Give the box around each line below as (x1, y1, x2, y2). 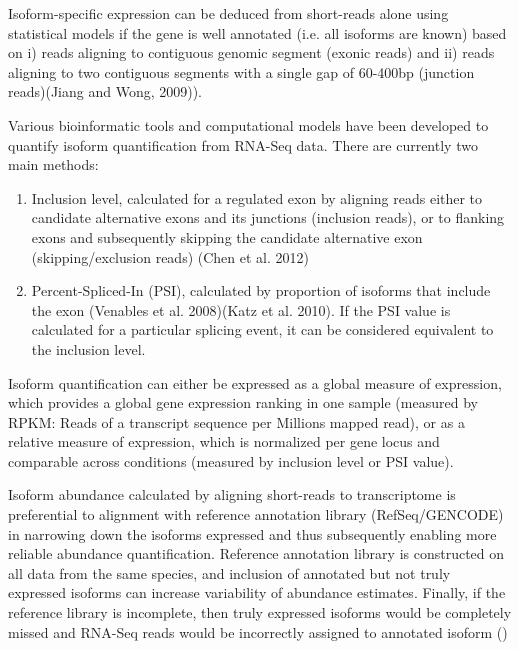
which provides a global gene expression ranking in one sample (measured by (8, 392, 478, 413)
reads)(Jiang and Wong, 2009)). (8, 81, 203, 102)
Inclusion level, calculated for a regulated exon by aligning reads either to (31, 187, 483, 208)
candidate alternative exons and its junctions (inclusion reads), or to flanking (31, 207, 505, 228)
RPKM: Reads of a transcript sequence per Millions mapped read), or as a (8, 411, 465, 432)
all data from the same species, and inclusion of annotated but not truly (8, 562, 451, 583)
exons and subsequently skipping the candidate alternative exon (31, 226, 423, 247)
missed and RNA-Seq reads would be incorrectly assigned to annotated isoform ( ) (8, 621, 508, 642)
